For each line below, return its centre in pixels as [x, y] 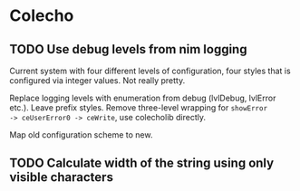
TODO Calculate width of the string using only [142, 163]
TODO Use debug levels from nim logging [128, 49]
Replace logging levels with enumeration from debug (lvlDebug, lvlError [143, 98]
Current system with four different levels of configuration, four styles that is [150, 71]
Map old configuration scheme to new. [81, 135]
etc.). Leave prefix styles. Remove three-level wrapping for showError [139, 108]
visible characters [61, 177]
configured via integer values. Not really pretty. [97, 81]
